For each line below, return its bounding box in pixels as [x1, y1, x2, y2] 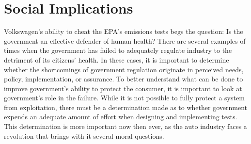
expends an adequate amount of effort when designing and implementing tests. [4, 112, 237, 122]
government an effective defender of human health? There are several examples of [4, 35, 246, 46]
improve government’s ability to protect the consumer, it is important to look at [4, 83, 242, 93]
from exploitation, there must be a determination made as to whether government [4, 102, 247, 112]
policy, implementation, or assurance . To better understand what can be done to [4, 74, 243, 84]
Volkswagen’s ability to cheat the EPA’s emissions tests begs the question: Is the [4, 26, 243, 36]
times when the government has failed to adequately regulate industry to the [4, 45, 232, 55]
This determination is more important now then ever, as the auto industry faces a [4, 121, 247, 131]
